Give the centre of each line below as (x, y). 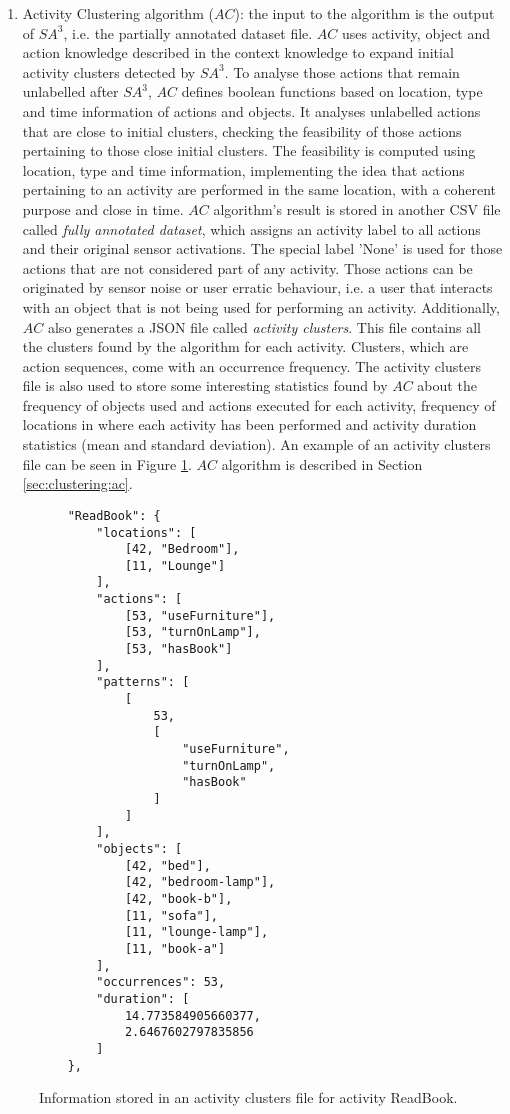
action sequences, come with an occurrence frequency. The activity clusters (251, 365)
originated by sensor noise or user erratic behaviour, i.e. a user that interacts (257, 287)
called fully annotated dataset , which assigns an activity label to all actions (251, 228)
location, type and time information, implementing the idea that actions (243, 169)
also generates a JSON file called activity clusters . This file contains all (264, 326)
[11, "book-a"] (175, 948)
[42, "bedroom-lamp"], (200, 882)
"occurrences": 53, (161, 982)
